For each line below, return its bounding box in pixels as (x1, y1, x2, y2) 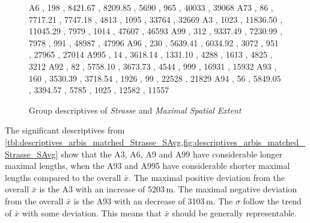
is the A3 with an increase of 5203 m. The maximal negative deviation (39, 183, 297, 195)
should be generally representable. (172, 206, 297, 219)
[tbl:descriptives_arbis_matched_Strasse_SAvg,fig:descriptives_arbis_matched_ (5, 135, 305, 148)
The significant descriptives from (5, 124, 125, 136)
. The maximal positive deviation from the (129, 171, 285, 183)
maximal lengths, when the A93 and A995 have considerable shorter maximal (5, 159, 290, 172)
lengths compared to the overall (5, 171, 121, 183)
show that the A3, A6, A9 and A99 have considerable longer (61, 147, 283, 160)
